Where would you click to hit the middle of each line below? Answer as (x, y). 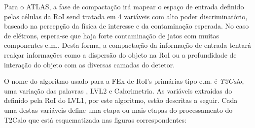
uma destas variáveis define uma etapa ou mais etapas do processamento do (118, 110)
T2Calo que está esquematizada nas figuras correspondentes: (95, 119)
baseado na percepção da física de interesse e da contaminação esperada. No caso (127, 26)
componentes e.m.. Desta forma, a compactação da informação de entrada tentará (127, 45)
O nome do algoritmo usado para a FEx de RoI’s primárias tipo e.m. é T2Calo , (124, 81)
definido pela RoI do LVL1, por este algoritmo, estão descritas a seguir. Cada (121, 100)
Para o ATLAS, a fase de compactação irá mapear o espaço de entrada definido (124, 6)
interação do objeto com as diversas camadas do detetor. (90, 64)
